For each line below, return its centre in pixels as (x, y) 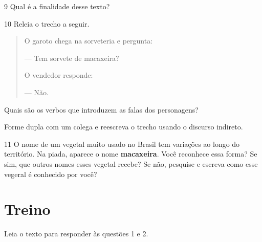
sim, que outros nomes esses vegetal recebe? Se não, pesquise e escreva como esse (131, 163)
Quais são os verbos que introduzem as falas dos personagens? (101, 109)
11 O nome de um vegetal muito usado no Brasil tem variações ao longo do (122, 144)
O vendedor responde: (59, 75)
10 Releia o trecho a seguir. (47, 23)
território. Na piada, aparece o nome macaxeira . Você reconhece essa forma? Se (131, 154)
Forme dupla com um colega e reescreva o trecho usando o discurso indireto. (124, 127)
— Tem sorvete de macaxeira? (72, 58)
